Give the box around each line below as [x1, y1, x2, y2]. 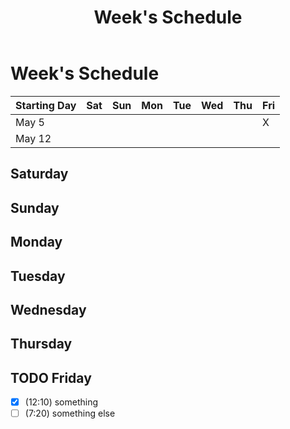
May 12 [15, 131, 52, 145]
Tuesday [10, 267, 66, 285]
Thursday [10, 336, 73, 353]
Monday [10, 234, 63, 251]
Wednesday [10, 301, 87, 318]
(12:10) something [24, 396, 99, 408]
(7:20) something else [24, 407, 116, 420]
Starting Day [15, 98, 77, 112]
